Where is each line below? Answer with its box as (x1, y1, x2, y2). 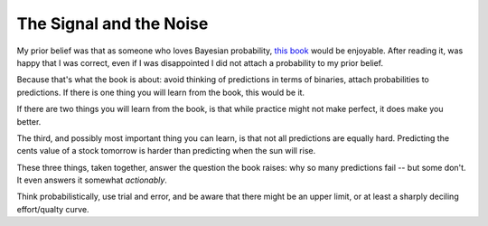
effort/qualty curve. (16, 203, 89, 214)
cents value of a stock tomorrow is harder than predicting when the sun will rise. (16, 146, 316, 156)
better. (16, 116, 42, 127)
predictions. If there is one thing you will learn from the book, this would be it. (16, 87, 305, 98)
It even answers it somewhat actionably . (16, 174, 167, 185)
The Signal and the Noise (16, 14, 209, 33)
